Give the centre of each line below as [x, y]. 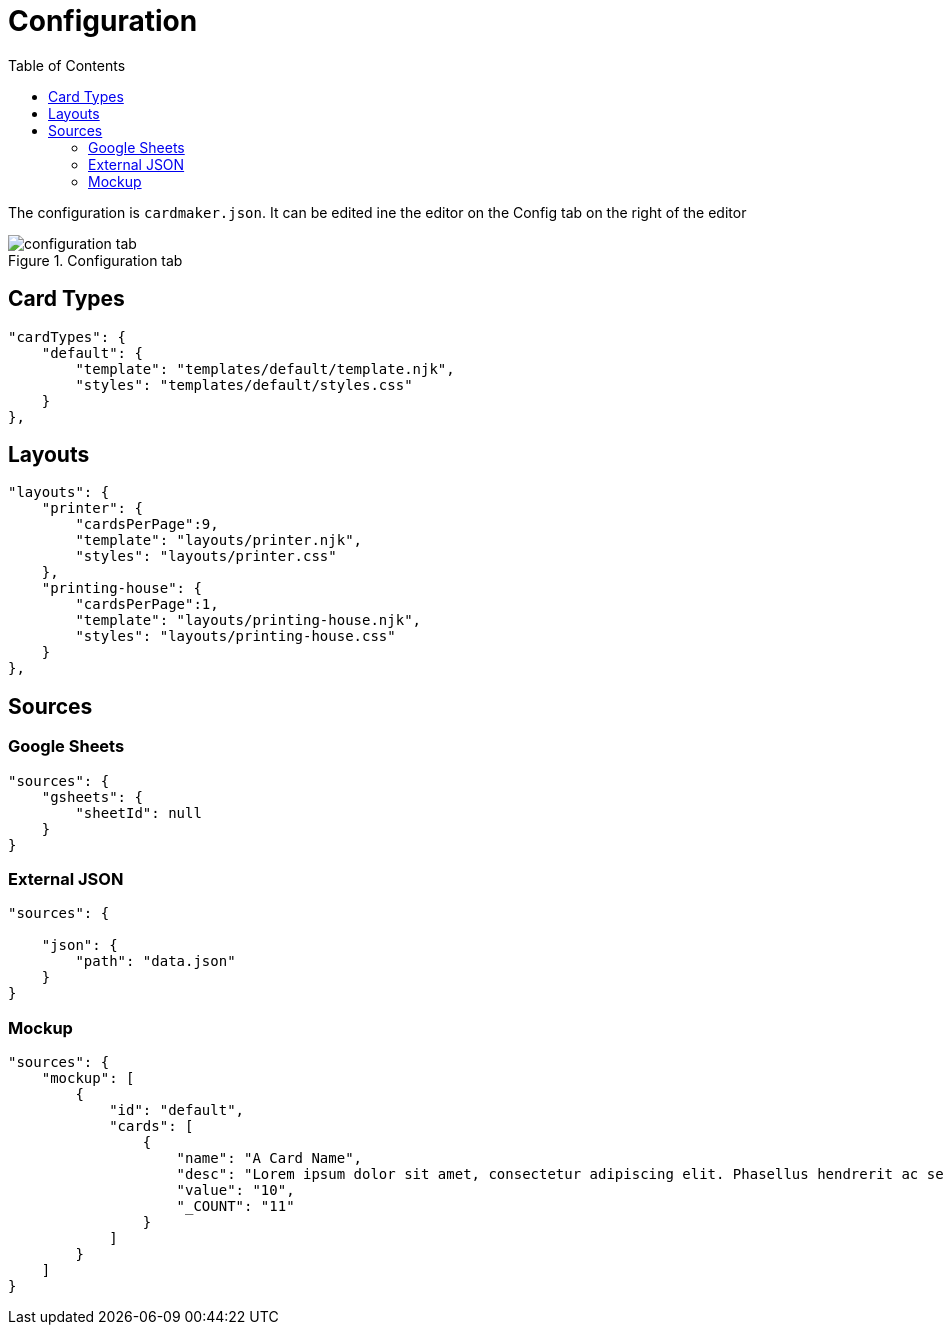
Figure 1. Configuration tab [95, 260]
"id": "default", [177, 1110]
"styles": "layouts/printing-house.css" [235, 636]
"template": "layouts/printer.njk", [219, 540]
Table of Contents [67, 65]
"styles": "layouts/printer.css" [206, 556]
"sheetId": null [138, 812]
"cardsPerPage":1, [147, 604]
